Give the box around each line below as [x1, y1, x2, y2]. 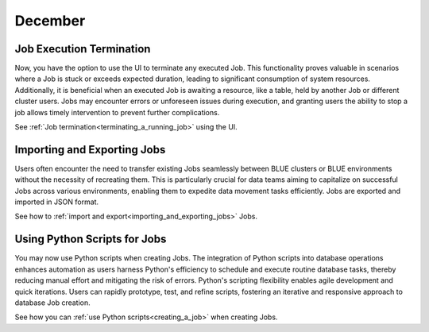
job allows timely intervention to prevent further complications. [14, 107, 220, 117]
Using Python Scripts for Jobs [14, 233, 167, 246]
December [14, 12, 86, 29]
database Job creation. [14, 298, 91, 307]
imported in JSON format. [14, 197, 99, 207]
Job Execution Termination [14, 42, 151, 56]
